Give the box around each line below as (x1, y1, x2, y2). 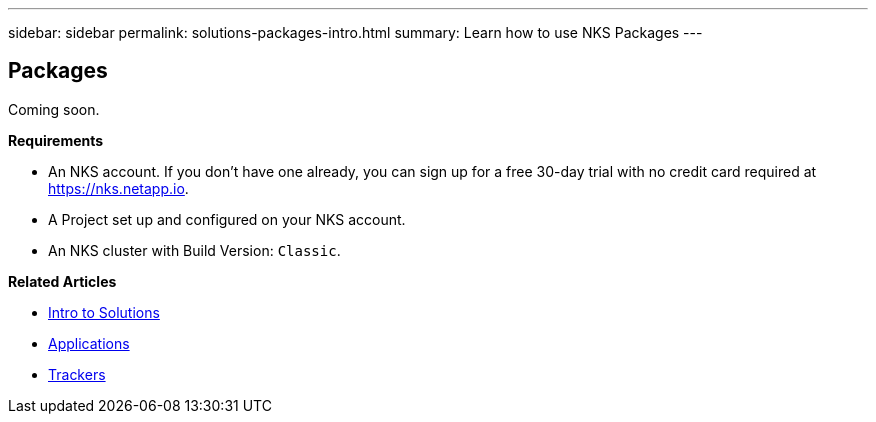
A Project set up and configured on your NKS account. (48, 210, 406, 228)
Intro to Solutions (48, 303, 160, 321)
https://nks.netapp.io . (48, 179, 189, 197)
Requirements (8, 131, 104, 149)
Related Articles (8, 272, 117, 290)
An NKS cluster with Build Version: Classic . (48, 241, 341, 259)
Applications (48, 334, 130, 352)
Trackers (48, 365, 106, 383)
